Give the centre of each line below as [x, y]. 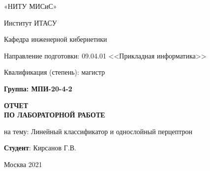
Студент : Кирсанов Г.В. [40, 148]
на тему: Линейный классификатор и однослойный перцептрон [98, 131]
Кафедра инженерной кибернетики [56, 39]
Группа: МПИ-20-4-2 [38, 88]
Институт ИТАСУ [30, 22]
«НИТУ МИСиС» [30, 6]
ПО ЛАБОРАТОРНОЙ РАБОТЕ [55, 115]
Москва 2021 [23, 164]
